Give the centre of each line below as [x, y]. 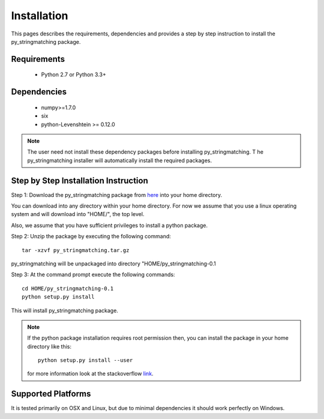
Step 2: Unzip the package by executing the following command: [91, 237]
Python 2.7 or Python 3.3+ [73, 74]
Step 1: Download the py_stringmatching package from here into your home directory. [117, 194]
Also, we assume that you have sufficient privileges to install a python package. [109, 225]
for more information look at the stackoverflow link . [90, 374]
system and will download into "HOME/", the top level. [78, 214]
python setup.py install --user [85, 360]
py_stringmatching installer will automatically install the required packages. [120, 160]
